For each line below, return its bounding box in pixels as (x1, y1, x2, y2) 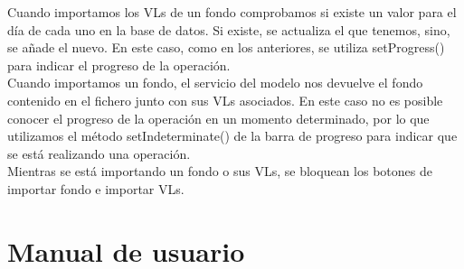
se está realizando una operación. (7, 144, 191, 162)
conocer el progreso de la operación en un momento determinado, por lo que (7, 108, 430, 127)
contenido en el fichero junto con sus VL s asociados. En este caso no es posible (7, 90, 443, 109)
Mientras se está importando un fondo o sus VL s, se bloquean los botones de (7, 162, 432, 181)
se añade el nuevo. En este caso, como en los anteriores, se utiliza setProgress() (7, 38, 445, 57)
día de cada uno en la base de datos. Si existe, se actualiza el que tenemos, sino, (7, 20, 450, 39)
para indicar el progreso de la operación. (7, 55, 231, 74)
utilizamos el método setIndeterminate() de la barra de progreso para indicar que (7, 126, 458, 145)
